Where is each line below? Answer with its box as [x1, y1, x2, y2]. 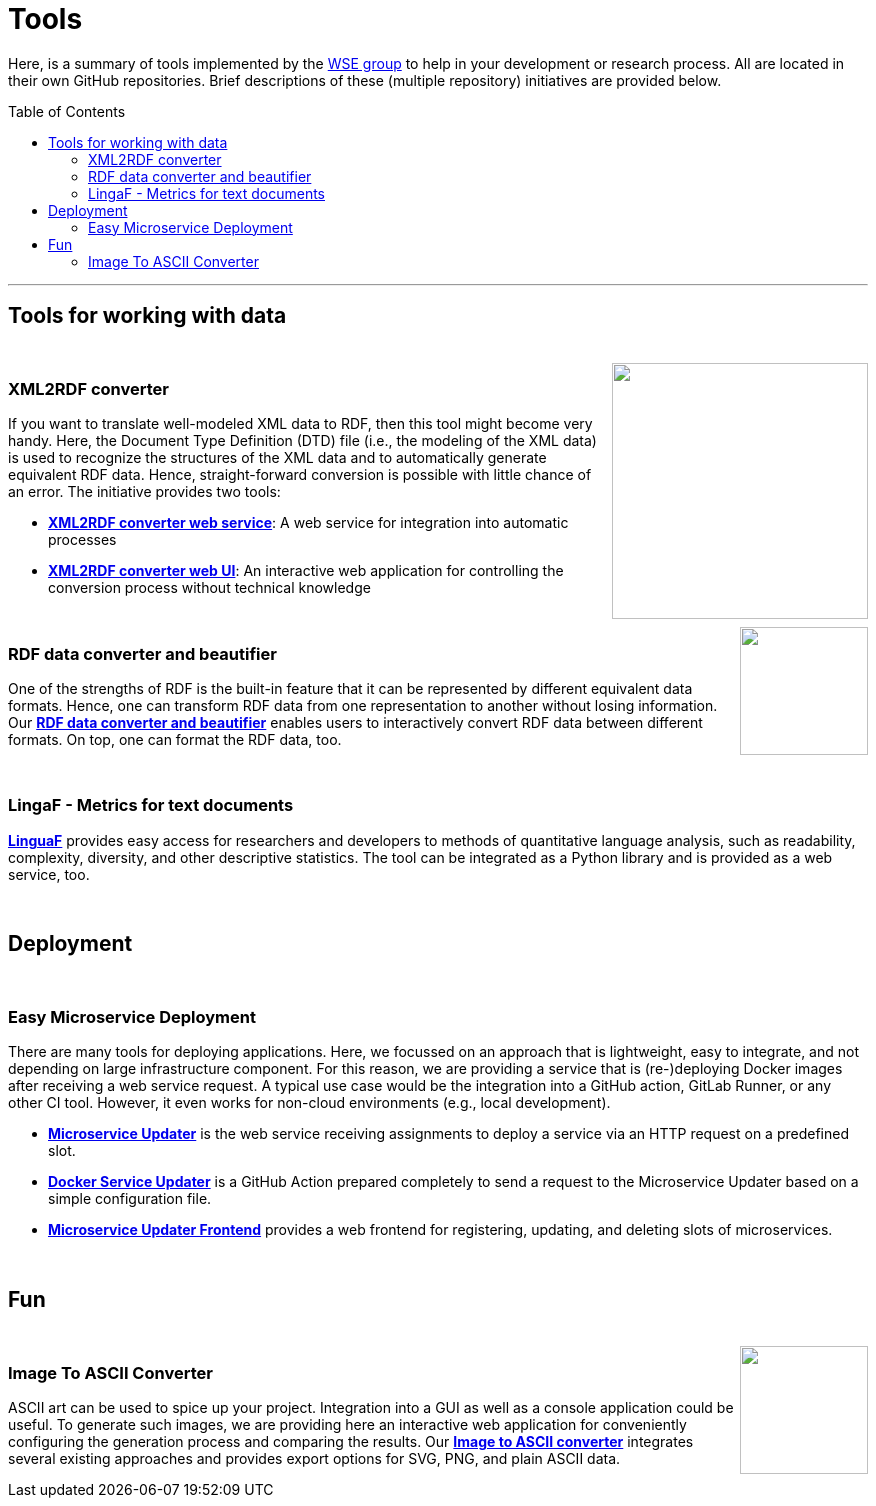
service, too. [8, 865, 90, 883]
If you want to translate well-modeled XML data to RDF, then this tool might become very [8, 415, 593, 433]
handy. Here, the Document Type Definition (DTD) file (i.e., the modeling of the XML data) [8, 432, 597, 450]
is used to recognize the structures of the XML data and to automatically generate [8, 449, 547, 467]
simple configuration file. [48, 1190, 212, 1208]
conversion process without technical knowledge [48, 579, 371, 597]
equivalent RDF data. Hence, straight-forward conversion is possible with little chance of [8, 466, 592, 484]
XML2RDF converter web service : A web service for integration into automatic [48, 514, 569, 532]
